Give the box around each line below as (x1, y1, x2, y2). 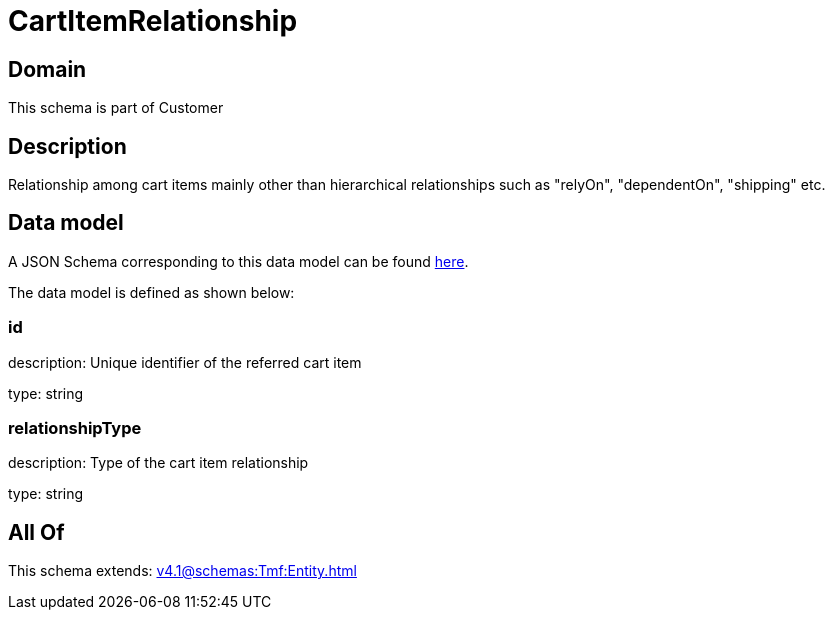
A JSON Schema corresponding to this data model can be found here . (8, 252, 469, 270)
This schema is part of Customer (8, 99, 224, 117)
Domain (8, 56, 87, 82)
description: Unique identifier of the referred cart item (8, 353, 362, 371)
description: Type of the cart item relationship (8, 454, 309, 472)
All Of (8, 519, 65, 545)
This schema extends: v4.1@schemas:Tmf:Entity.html (8, 562, 357, 580)
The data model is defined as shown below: (8, 283, 295, 301)
